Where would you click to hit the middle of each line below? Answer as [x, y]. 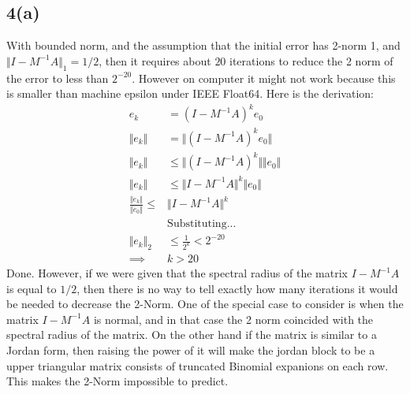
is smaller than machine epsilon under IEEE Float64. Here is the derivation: [190, 93]
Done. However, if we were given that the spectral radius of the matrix [177, 273]
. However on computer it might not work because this [264, 78]
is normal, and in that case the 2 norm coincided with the [233, 319]
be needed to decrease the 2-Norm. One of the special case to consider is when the [205, 304]
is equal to [32, 288]
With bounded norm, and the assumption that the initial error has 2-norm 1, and [203, 45]
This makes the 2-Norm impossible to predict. [117, 381]
